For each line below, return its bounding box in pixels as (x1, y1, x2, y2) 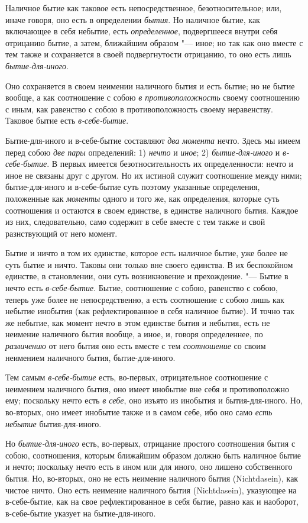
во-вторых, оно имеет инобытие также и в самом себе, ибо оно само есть (5, 406, 273, 418)
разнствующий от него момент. (5, 227, 118, 239)
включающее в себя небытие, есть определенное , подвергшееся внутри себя (5, 25, 278, 37)
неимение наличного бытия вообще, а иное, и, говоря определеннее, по (5, 328, 263, 340)
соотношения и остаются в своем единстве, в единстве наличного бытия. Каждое (5, 204, 299, 216)
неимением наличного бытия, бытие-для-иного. (5, 351, 176, 363)
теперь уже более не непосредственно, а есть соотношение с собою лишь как (5, 293, 284, 305)
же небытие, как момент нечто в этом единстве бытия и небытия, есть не (5, 316, 270, 328)
